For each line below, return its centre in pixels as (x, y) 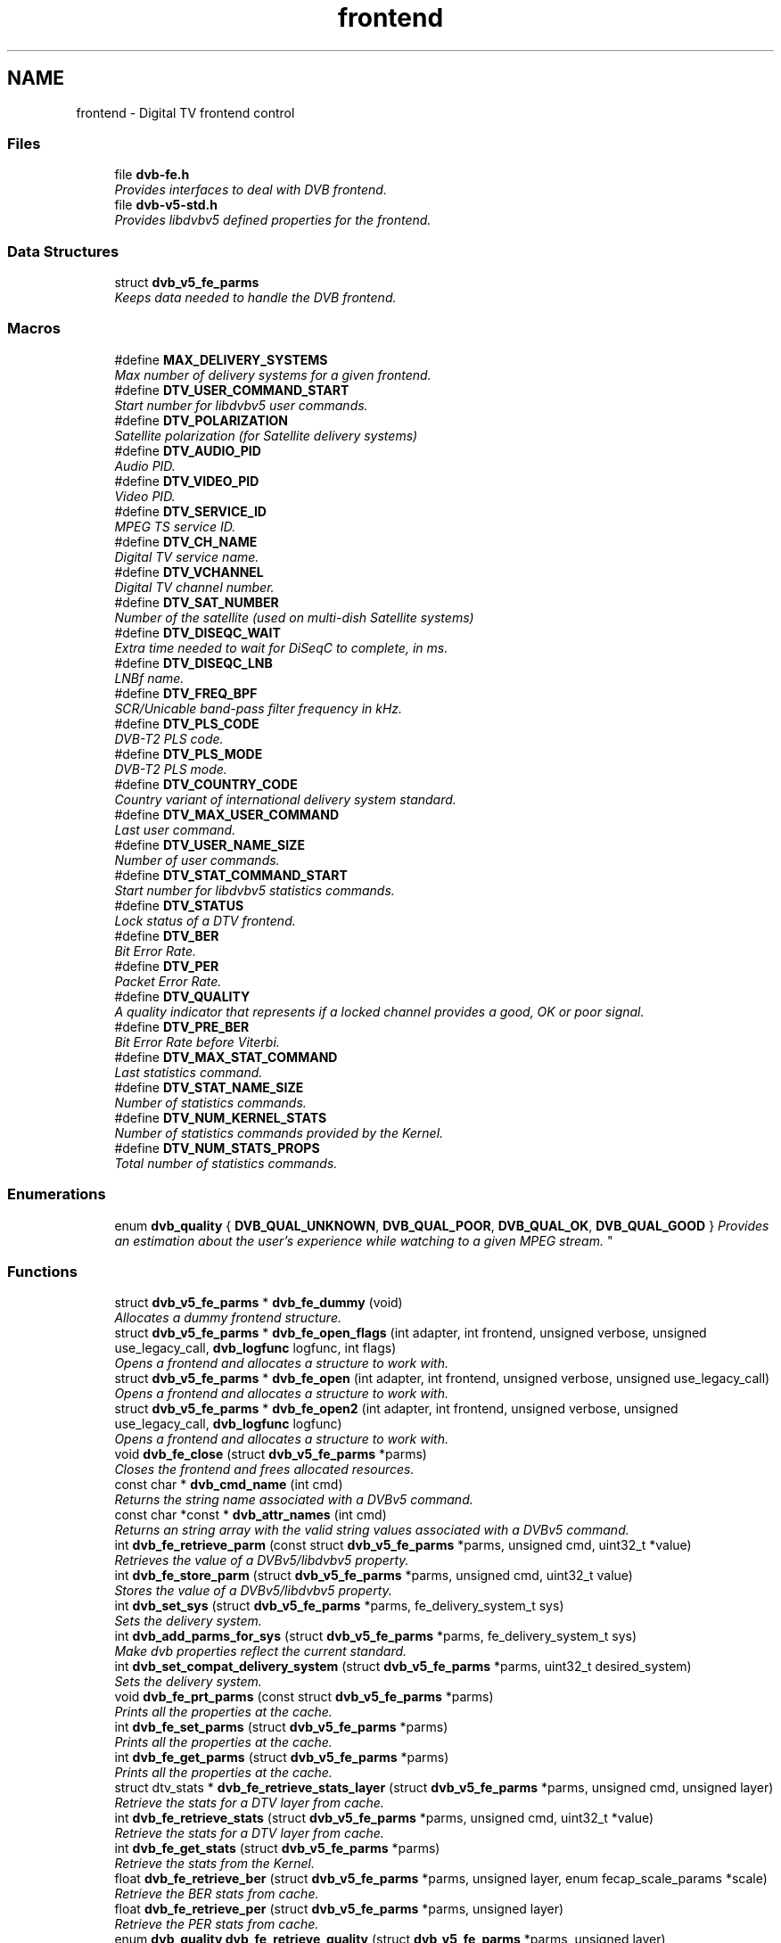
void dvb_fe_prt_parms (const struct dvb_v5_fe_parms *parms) (304, 1697)
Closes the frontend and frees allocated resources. (264, 1470)
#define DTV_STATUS (179, 905)
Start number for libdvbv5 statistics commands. (255, 890)
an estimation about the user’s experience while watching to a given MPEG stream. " (364, 1240)
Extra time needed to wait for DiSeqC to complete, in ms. (281, 647)
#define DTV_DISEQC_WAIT (197, 632)
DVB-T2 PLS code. (169, 738)
